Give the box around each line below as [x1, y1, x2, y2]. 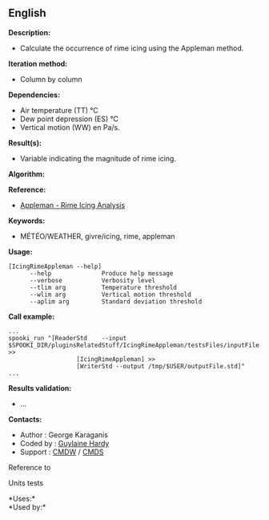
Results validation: [8, 383, 72, 392]
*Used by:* [8, 502, 46, 512]
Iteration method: [8, 59, 68, 68]
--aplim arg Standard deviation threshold [29, 297, 203, 306]
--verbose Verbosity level [29, 276, 156, 284]
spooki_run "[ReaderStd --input [8, 334, 127, 342]
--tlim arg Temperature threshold [29, 283, 178, 291]
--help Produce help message [29, 269, 174, 278]
